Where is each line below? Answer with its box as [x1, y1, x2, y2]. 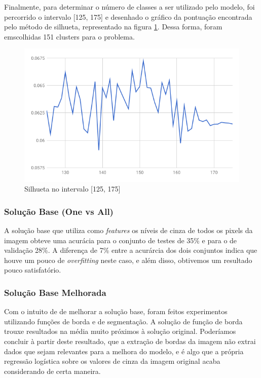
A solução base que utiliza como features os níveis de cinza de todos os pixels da [4, 224, 253, 235]
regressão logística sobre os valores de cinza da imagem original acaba [4, 356, 220, 366]
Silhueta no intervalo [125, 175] [24, 183, 121, 194]
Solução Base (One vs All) [4, 205, 114, 217]
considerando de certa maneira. [4, 365, 101, 376]
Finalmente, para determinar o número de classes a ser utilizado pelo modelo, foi [4, 2, 255, 12]
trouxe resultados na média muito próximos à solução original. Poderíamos [4, 326, 236, 336]
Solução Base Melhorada [4, 286, 106, 298]
